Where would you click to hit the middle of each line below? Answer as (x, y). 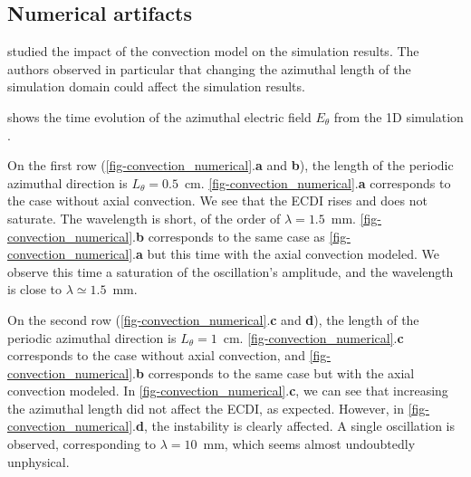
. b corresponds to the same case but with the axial (274, 372)
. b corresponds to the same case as (229, 236)
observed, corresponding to (82, 444)
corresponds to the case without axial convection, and (156, 355)
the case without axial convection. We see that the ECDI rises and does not (217, 200)
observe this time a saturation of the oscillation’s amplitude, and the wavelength (231, 271)
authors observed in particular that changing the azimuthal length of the (209, 68)
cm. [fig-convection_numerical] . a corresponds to (317, 182)
